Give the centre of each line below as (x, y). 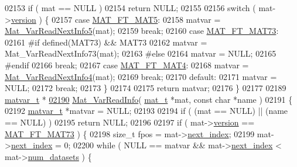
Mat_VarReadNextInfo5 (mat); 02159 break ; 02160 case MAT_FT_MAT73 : (142, 31)
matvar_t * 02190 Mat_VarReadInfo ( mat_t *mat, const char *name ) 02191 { (149, 99)
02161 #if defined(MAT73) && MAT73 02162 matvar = (106, 42)
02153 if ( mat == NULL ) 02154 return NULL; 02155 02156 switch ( (130, 8)
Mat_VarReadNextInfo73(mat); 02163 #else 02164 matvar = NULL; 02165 (141, 53)
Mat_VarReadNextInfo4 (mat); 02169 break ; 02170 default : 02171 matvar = (141, 76)
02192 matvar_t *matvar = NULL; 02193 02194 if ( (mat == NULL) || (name (146, 111)
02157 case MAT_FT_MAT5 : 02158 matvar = (136, 19)
